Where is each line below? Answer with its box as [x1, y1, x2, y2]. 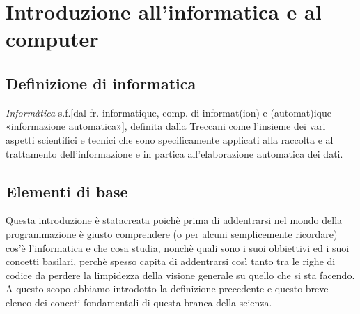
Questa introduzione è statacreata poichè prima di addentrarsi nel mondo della [6, 213, 343, 227]
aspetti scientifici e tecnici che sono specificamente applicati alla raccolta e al [6, 132, 334, 147]
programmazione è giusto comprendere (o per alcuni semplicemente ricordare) [6, 226, 338, 241]
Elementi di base [6, 180, 128, 202]
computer [6, 24, 99, 53]
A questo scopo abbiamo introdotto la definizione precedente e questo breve [6, 281, 329, 296]
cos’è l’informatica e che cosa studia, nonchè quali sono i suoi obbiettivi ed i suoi [6, 240, 350, 255]
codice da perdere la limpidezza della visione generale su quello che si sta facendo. [6, 267, 355, 282]
